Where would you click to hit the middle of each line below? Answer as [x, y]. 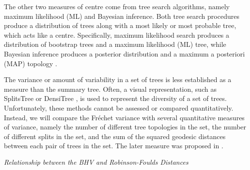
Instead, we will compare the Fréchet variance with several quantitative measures [124, 117]
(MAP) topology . [31, 63]
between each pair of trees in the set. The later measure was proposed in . [114, 146]
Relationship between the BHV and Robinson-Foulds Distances [96, 162]
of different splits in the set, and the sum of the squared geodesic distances [115, 136]
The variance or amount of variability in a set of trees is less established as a [118, 79]
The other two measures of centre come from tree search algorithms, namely [117, 6]
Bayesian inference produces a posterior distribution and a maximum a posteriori [125, 53]
